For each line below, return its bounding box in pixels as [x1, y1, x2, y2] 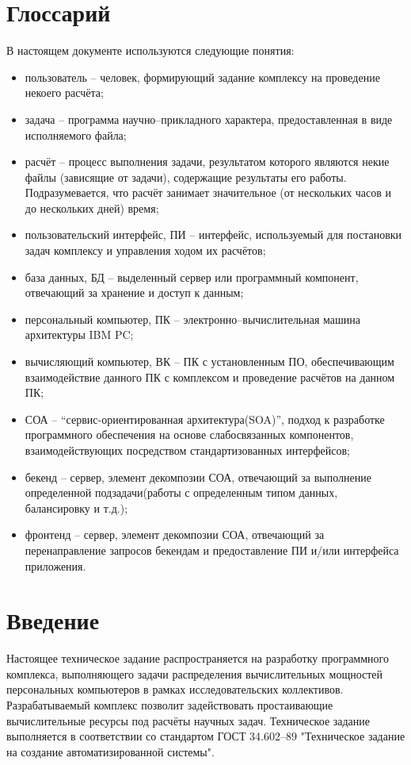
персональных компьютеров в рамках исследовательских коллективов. [6, 681, 344, 698]
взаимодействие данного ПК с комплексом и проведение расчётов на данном [25, 368, 395, 385]
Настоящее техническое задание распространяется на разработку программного [6, 650, 389, 667]
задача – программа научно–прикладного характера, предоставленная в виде [25, 110, 393, 127]
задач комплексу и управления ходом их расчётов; [25, 242, 266, 259]
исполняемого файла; [25, 126, 127, 143]
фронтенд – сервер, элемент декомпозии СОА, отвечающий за [25, 526, 325, 543]
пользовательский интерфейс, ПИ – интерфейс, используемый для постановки [25, 226, 402, 243]
